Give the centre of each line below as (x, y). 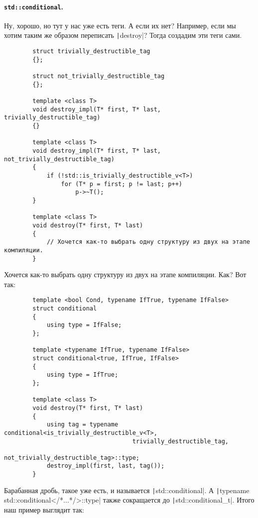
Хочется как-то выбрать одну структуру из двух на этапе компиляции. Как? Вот (125, 274)
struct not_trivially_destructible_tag (99, 76)
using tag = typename (82, 425)
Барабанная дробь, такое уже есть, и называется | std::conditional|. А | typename (127, 490)
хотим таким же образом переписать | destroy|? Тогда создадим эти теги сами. (123, 35)
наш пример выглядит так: (44, 510)
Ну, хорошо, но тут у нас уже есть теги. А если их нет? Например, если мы (120, 25)
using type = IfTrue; (82, 375)
